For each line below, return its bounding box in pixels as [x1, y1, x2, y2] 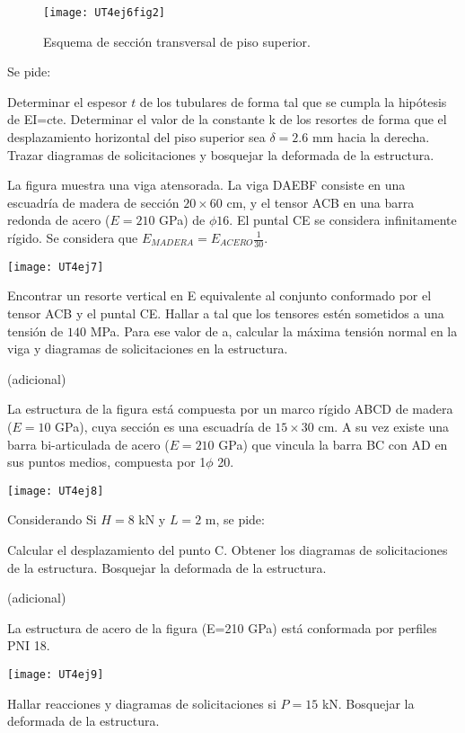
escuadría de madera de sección [7, 192, 180, 211]
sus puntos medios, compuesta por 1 [7, 452, 206, 471]
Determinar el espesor [7, 92, 127, 111]
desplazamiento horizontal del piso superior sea [7, 128, 266, 147]
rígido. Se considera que [7, 228, 138, 246]
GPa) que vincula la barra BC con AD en [218, 434, 448, 453]
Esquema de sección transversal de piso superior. [43, 31, 311, 50]
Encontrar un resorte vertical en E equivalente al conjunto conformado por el [7, 286, 432, 305]
